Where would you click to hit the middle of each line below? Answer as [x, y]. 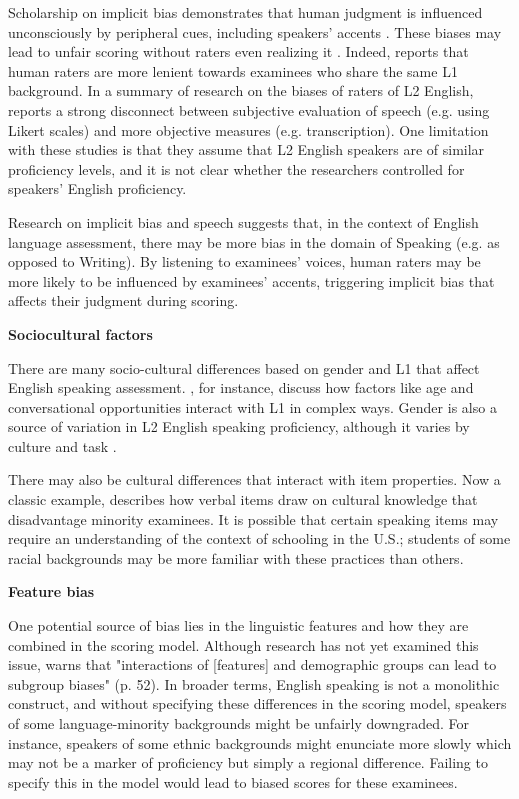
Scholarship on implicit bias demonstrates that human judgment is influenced [245, 12]
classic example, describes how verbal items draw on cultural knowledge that [243, 499]
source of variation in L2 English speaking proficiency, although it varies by [239, 426]
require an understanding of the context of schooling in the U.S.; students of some [259, 538]
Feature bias [51, 591]
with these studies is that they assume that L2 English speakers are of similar [246, 149]
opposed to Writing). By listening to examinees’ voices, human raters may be [244, 261]
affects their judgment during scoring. [123, 300]
